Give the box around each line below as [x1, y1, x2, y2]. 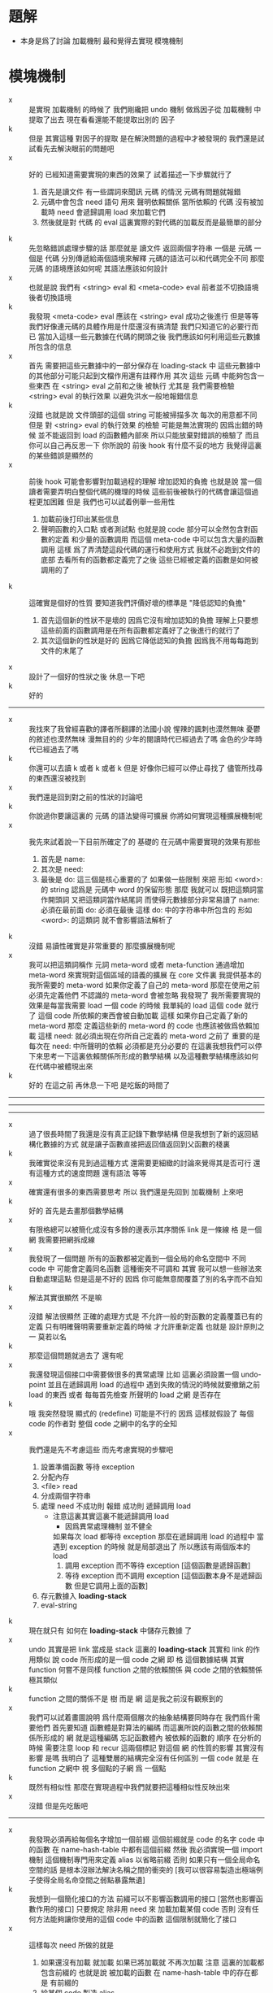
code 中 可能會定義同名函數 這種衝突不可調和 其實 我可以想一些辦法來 [28, 1264, 262, 1273]
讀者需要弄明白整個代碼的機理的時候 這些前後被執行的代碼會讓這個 [28, 486, 252, 496]
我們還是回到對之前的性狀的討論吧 [28, 792, 143, 802]
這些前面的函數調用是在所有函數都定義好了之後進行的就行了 [40, 625, 240, 635]
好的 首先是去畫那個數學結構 [28, 1205, 123, 1216]
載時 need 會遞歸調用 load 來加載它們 [40, 207, 167, 216]
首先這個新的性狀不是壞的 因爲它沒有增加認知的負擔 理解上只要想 [40, 615, 258, 624]
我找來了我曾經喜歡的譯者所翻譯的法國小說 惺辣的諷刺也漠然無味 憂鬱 [28, 724, 261, 733]
